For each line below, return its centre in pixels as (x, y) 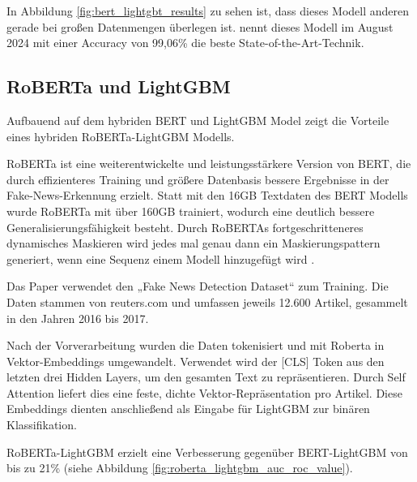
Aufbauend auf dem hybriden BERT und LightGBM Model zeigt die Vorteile (198, 120)
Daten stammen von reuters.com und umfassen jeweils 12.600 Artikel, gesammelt (207, 301)
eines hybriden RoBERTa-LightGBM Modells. (121, 136)
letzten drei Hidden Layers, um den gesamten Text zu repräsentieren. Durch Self (206, 377)
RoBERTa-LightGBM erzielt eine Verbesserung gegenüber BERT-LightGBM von (207, 452)
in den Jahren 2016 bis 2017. (78, 318)
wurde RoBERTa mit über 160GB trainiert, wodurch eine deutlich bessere (191, 211)
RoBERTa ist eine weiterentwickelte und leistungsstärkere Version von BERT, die (209, 164)
